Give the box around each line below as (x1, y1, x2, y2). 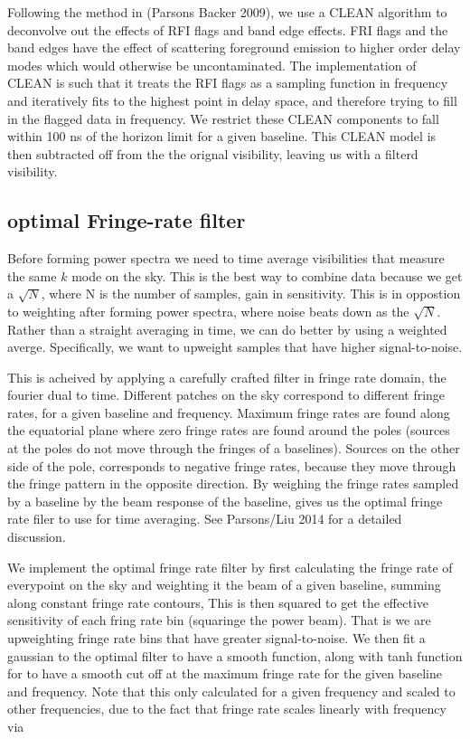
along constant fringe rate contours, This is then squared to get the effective (7, 592, 429, 611)
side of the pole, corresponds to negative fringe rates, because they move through (7, 456, 456, 475)
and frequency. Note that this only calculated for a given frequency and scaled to (7, 681, 456, 700)
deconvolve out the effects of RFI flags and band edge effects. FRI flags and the (7, 20, 448, 39)
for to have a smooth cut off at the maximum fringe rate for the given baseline (7, 664, 442, 683)
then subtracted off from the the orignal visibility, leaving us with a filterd (7, 144, 418, 163)
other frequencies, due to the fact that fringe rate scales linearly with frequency (7, 699, 446, 718)
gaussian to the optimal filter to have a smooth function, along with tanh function (7, 646, 463, 665)
